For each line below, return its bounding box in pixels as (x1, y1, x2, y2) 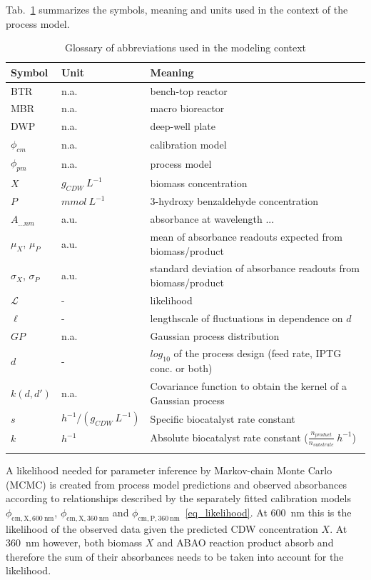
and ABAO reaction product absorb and (157, 535, 334, 550)
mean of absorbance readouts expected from (150, 229, 342, 244)
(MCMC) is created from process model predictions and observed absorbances (6, 476, 347, 491)
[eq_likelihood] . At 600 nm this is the (185, 504, 352, 519)
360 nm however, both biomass (6, 535, 143, 550)
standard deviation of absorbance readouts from (150, 261, 360, 276)
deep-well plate (150, 119, 215, 134)
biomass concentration (150, 175, 248, 190)
